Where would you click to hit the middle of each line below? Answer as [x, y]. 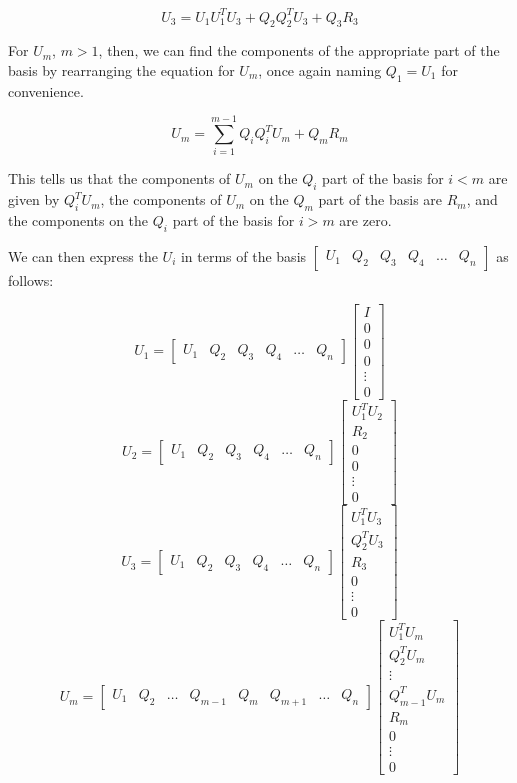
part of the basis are [380, 199]
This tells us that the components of [119, 178]
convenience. [46, 90]
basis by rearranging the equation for [121, 69]
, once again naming [320, 69]
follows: [31, 279]
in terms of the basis [243, 255]
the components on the [78, 220]
